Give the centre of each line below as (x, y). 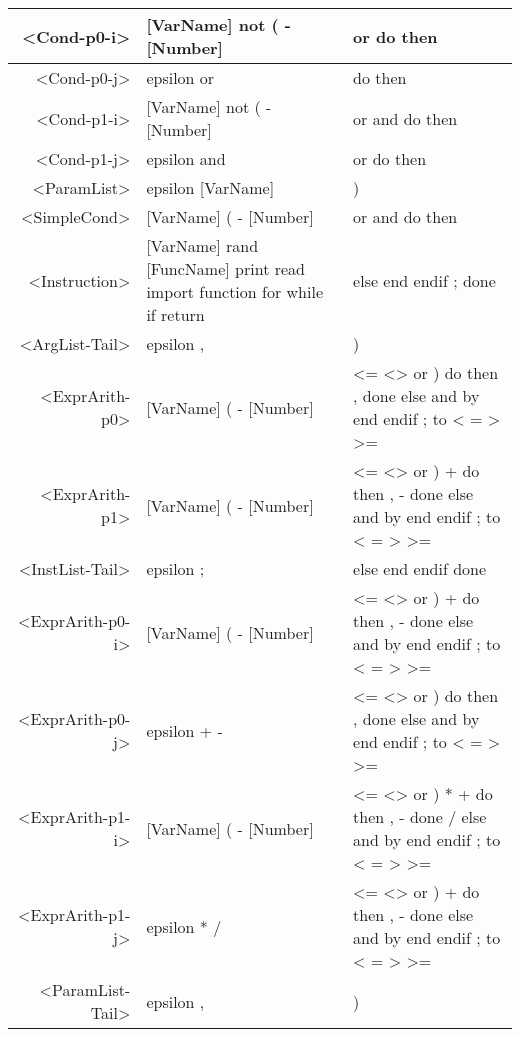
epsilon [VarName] (210, 187)
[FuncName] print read (225, 268)
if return (175, 314)
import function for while (234, 291)
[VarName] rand (202, 245)
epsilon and (186, 158)
